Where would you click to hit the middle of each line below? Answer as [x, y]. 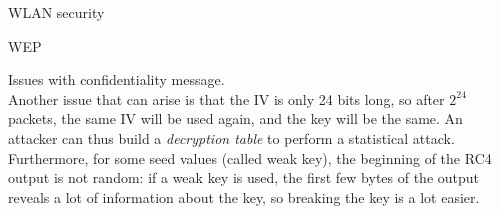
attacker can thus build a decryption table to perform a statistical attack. [231, 137]
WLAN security [56, 12]
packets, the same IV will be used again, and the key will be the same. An [235, 118]
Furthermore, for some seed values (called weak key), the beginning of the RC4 [250, 157]
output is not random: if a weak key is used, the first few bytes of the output [244, 177]
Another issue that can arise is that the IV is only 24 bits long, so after [226, 98]
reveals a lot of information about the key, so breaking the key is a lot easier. [244, 196]
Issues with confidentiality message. [116, 79]
